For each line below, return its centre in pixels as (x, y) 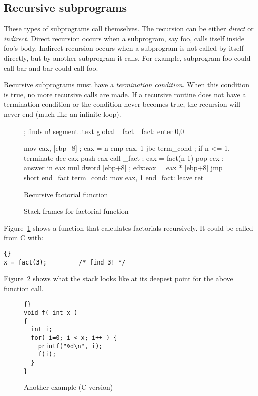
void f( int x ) (51, 313)
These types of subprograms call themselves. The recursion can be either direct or (129, 28)
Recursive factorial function (66, 194)
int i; (42, 329)
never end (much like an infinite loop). (63, 114)
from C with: (24, 238)
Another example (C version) (69, 387)
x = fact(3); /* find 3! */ (65, 262)
